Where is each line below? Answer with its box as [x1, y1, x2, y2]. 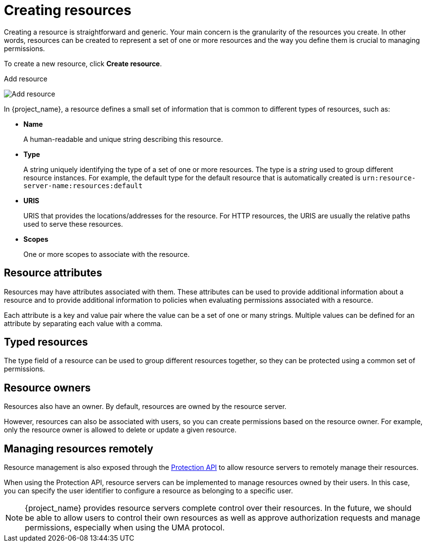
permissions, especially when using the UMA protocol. [25, 523, 225, 533]
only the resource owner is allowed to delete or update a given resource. [4, 426, 237, 434]
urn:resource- [362, 174, 416, 182]
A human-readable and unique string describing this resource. [23, 135, 223, 143]
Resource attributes [4, 267, 102, 279]
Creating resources [4, 2, 132, 19]
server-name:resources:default [23, 181, 143, 190]
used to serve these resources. [23, 219, 123, 228]
